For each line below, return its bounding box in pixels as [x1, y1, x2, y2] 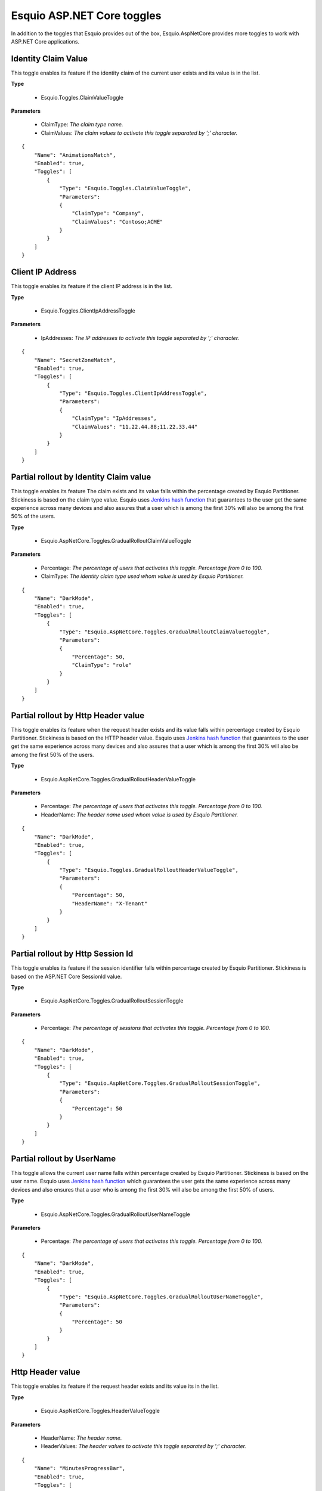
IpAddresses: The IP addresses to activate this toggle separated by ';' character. [41, 334, 240, 341]
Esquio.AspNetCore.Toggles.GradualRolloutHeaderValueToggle [41, 775, 196, 782]
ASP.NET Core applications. [11, 38, 80, 45]
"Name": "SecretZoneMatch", [33, 357, 116, 363]
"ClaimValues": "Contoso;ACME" [72, 218, 163, 225]
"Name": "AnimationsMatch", [33, 151, 116, 158]
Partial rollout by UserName [11, 1153, 116, 1164]
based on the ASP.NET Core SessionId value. [11, 973, 122, 980]
